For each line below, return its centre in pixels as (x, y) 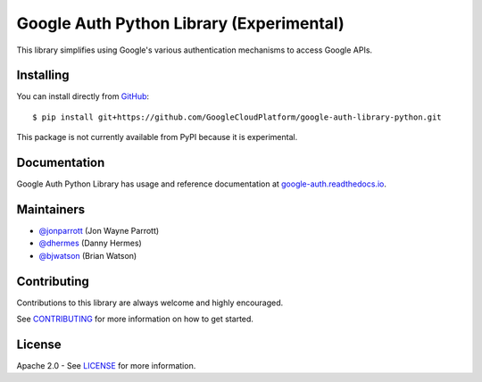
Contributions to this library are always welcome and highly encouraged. (150, 303)
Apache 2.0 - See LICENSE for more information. (106, 366)
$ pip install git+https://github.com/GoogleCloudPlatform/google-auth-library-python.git (237, 117)
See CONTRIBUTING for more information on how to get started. (135, 319)
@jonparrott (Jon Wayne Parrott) (99, 231)
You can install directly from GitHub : (83, 96)
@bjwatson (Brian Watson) (88, 255)
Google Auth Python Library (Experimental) (181, 23)
